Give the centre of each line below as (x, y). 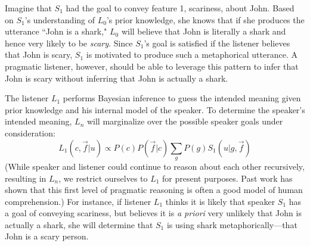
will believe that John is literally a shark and (204, 31)
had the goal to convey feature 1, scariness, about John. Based (180, 8)
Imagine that (28, 8)
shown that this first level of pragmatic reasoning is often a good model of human (154, 190)
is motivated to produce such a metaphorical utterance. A (192, 55)
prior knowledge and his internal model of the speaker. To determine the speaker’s (155, 109)
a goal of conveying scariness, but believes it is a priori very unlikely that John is (153, 213)
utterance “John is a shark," (56, 31)
